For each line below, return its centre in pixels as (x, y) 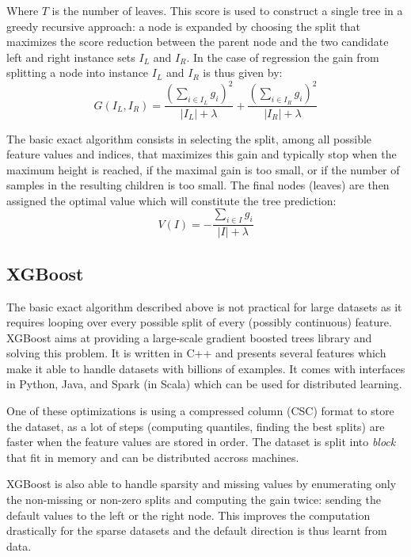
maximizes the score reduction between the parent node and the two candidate (198, 42)
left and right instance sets (71, 57)
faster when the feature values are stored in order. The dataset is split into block (201, 442)
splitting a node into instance (78, 72)
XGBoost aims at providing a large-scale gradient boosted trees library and (189, 337)
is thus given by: (243, 72)
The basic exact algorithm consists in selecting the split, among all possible (189, 138)
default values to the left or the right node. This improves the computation (188, 515)
